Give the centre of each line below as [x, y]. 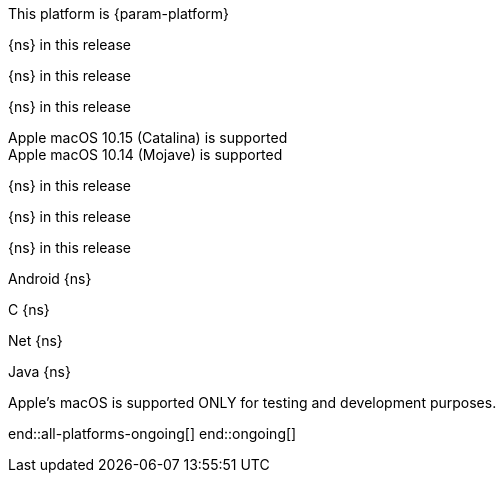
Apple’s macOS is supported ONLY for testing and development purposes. [252, 402]
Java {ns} [39, 371]
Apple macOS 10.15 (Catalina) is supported [148, 137]
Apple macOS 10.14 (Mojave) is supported [145, 154]
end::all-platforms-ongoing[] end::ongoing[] [152, 433]
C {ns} [29, 309]
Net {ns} [35, 340]
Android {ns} [50, 278]
